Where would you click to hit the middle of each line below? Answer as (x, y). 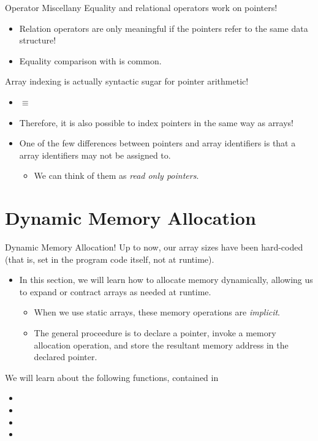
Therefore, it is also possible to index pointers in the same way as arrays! (157, 122)
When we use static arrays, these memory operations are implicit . (157, 312)
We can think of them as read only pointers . (116, 175)
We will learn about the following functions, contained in (112, 377)
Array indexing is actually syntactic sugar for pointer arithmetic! (127, 81)
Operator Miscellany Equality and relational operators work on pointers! (141, 7)
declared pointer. (66, 357)
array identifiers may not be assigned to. (95, 155)
